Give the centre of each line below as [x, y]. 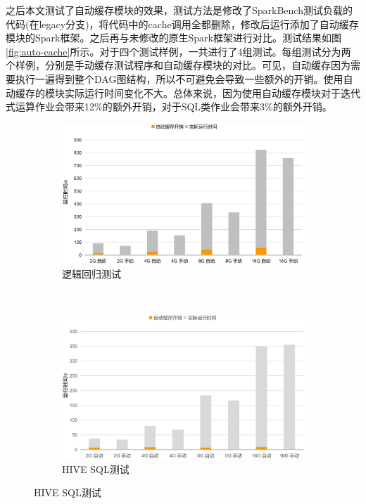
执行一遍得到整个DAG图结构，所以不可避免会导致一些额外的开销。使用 [179, 78]
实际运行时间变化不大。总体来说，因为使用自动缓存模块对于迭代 [212, 92]
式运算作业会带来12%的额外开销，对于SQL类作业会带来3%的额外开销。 [169, 106]
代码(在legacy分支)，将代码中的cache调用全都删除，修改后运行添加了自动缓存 [182, 24]
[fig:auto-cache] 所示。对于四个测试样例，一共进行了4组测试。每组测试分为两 [178, 51]
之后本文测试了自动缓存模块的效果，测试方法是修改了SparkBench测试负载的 [179, 10]
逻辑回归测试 [91, 273]
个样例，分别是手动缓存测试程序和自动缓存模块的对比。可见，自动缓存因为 [178, 65]
